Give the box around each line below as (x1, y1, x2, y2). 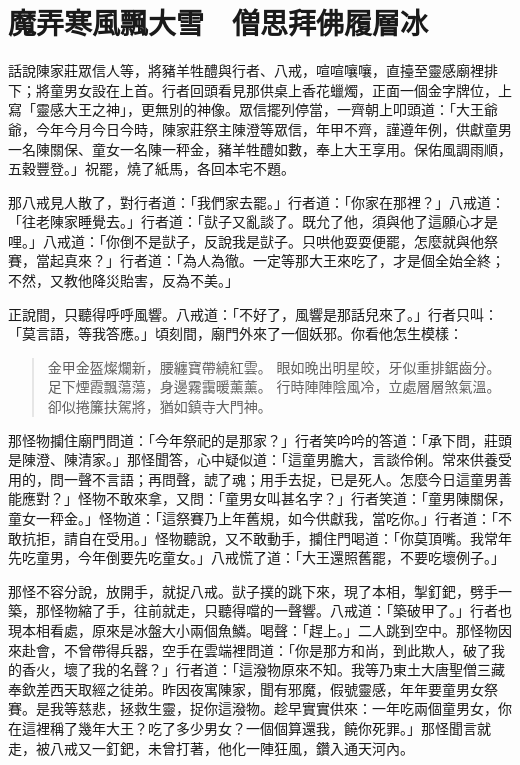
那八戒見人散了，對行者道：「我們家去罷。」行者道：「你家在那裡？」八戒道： (8, 191, 505, 212)
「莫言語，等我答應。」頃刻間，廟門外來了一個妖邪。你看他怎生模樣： (8, 323, 463, 344)
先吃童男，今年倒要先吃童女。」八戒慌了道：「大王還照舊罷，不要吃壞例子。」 (8, 547, 505, 568)
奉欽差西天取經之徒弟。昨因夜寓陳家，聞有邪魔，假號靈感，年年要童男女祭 (8, 678, 498, 699)
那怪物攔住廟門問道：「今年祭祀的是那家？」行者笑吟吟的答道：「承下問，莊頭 (8, 429, 512, 450)
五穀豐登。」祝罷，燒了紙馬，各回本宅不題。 (8, 158, 295, 179)
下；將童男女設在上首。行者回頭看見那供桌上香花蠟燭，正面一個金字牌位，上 (8, 79, 512, 100)
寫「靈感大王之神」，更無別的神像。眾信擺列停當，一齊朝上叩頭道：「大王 (8, 99, 484, 120)
